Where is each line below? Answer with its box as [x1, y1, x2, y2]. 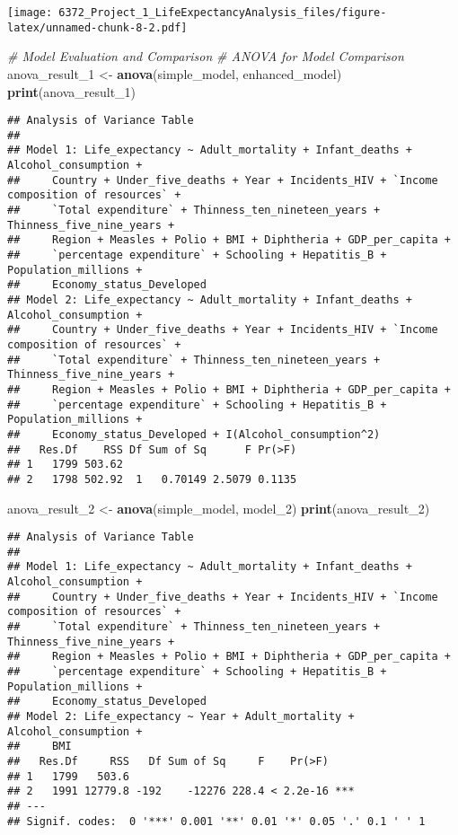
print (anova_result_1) [7, 82, 137, 101]
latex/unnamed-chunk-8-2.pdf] [7, 21, 188, 34]
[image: [7, 6, 53, 19]
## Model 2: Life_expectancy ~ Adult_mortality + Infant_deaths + [7, 293, 413, 306]
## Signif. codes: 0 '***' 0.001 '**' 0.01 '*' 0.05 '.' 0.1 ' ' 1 [7, 814, 426, 828]
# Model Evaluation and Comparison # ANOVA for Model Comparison [7, 47, 404, 66]
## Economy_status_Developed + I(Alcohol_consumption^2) [7, 427, 381, 441]
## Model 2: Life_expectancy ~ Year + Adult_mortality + [7, 709, 355, 723]
